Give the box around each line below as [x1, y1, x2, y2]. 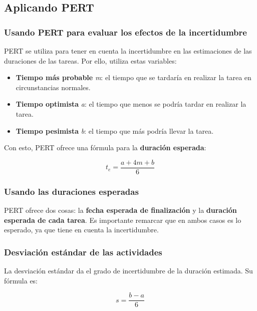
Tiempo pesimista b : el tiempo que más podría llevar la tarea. [16, 125, 214, 136]
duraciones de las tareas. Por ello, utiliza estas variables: [4, 55, 177, 66]
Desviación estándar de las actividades [4, 245, 162, 258]
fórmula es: [4, 275, 38, 285]
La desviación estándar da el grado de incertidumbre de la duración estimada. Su [4, 265, 253, 276]
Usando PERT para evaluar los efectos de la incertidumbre [4, 26, 247, 38]
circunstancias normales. [16, 82, 91, 92]
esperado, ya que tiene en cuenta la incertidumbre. [4, 224, 159, 235]
